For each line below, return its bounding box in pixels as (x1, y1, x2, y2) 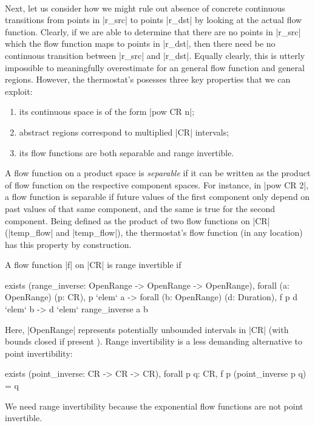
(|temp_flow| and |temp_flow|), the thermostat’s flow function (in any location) (5, 226, 303, 239)
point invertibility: (5, 346, 73, 359)
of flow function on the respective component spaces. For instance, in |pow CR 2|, (5, 178, 309, 191)
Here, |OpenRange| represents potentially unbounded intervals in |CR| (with (5, 323, 289, 335)
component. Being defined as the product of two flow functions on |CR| (5, 214, 270, 227)
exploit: (5, 84, 33, 97)
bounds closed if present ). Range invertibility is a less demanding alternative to (5, 335, 302, 348)
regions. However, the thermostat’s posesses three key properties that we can (5, 73, 291, 86)
